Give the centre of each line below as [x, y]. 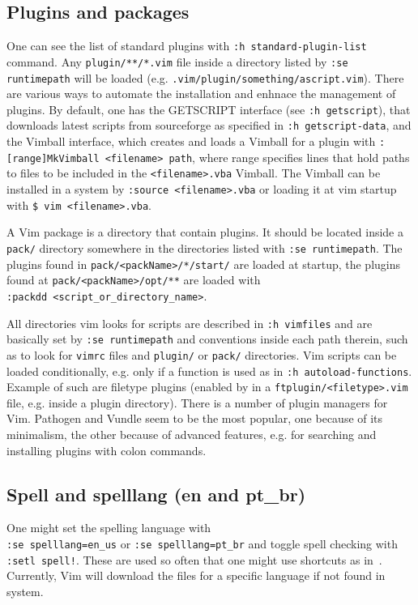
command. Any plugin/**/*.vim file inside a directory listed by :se [177, 61]
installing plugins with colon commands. [107, 450]
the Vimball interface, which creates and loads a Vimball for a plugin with [191, 141]
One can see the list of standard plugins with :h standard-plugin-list [187, 46]
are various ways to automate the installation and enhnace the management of [201, 94]
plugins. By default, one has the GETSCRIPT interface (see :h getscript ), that [209, 109]
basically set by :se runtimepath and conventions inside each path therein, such [207, 339]
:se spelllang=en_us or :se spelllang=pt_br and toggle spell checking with [202, 544]
